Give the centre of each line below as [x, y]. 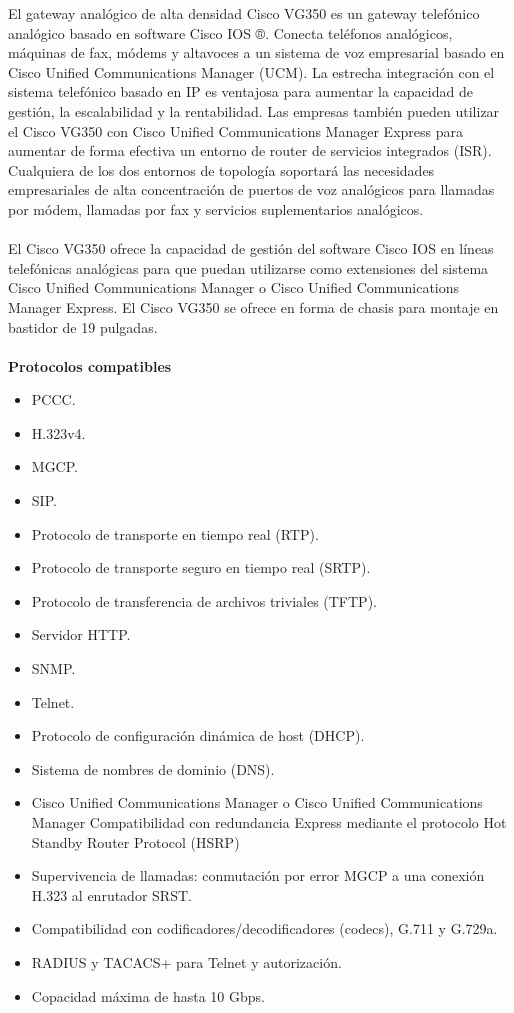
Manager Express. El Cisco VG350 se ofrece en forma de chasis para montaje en [253, 306]
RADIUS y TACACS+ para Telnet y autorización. [186, 961]
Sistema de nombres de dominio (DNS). [153, 768]
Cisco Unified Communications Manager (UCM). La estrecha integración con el [251, 71]
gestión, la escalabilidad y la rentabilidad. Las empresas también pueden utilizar [254, 110]
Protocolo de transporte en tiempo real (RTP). [175, 533]
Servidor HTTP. [81, 634]
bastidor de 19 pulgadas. [83, 326]
